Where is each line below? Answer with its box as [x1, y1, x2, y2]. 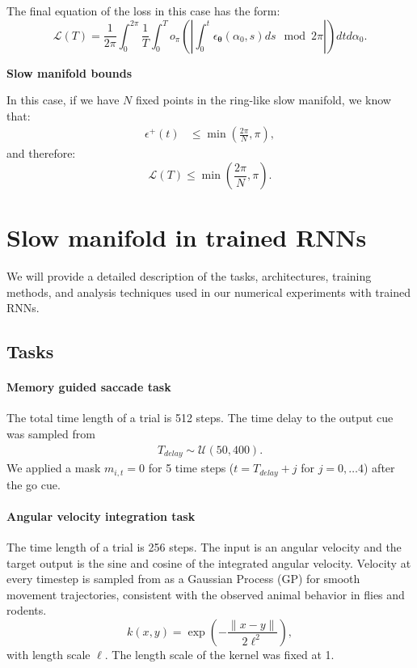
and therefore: [6, 145, 76, 162]
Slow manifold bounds [6, 64, 133, 81]
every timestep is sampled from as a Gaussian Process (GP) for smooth [6, 570, 360, 587]
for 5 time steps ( [148, 459, 234, 476]
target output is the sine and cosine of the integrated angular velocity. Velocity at [6, 554, 411, 571]
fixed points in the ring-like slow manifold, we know [135, 91, 391, 108]
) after [364, 459, 395, 476]
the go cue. [6, 476, 61, 493]
